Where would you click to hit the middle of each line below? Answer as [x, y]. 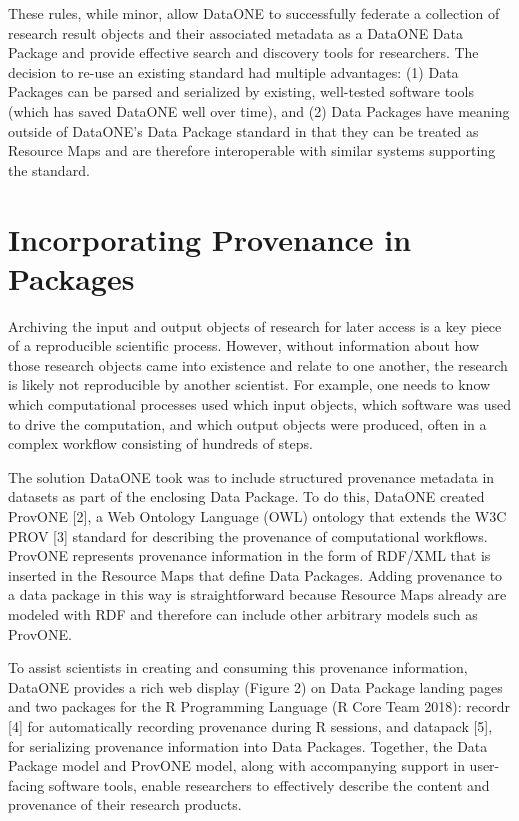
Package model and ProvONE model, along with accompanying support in [236, 765]
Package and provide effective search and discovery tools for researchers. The [243, 52]
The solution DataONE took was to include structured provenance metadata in [251, 476]
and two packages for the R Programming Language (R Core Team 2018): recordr [259, 706]
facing [26, 784]
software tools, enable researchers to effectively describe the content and [269, 784]
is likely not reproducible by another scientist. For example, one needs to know [249, 384]
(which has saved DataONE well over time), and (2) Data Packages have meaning [259, 110]
